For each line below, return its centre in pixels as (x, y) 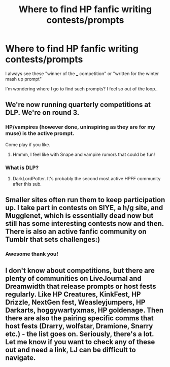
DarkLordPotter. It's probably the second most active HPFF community (87, 178)
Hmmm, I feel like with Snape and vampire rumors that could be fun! (84, 154)
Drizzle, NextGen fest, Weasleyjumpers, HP (75, 302)
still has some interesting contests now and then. (84, 224)
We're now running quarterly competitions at (78, 105)
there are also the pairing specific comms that (79, 318)
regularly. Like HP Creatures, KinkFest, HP (73, 294)
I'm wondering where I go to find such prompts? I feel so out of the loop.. (82, 89)
